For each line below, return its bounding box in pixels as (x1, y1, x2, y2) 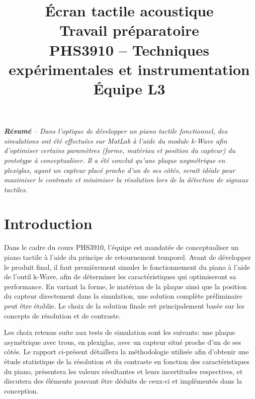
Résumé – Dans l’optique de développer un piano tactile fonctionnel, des (4, 126, 228, 136)
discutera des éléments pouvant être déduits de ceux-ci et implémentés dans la (4, 376, 242, 386)
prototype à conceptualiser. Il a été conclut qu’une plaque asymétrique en (4, 155, 225, 165)
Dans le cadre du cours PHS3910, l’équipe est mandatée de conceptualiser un (4, 242, 239, 252)
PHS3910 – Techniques (49, 39, 209, 60)
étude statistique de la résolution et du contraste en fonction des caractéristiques (4, 356, 250, 366)
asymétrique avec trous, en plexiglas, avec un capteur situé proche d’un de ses (4, 336, 241, 347)
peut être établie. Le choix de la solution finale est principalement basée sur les (4, 300, 245, 311)
